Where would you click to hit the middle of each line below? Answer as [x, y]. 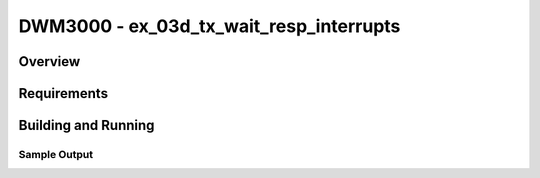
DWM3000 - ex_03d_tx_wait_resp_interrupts [209, 26]
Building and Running [86, 125]
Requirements [63, 93]
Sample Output [56, 154]
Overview [49, 61]
